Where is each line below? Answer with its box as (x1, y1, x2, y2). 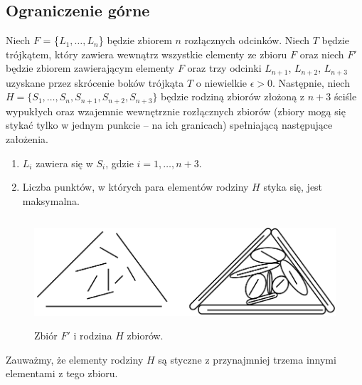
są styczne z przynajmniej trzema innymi (158, 352, 336, 366)
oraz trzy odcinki (187, 60, 262, 75)
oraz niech (299, 46, 344, 61)
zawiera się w (36, 155, 93, 170)
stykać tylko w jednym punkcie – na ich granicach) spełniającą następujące (6, 117, 333, 132)
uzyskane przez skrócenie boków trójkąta (6, 75, 184, 90)
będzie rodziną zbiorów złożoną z (161, 89, 305, 104)
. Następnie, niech (272, 75, 350, 90)
